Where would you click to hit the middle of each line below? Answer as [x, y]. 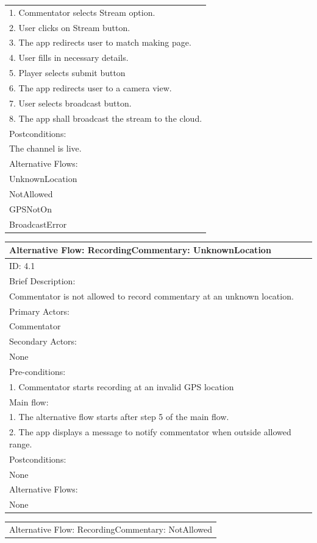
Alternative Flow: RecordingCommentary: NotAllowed [111, 529]
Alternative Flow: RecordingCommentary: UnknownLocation [140, 250]
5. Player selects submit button [67, 73]
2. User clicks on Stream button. [70, 27]
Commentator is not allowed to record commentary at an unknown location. [151, 296]
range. [21, 443]
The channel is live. [45, 148]
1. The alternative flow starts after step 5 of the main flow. [119, 417]
